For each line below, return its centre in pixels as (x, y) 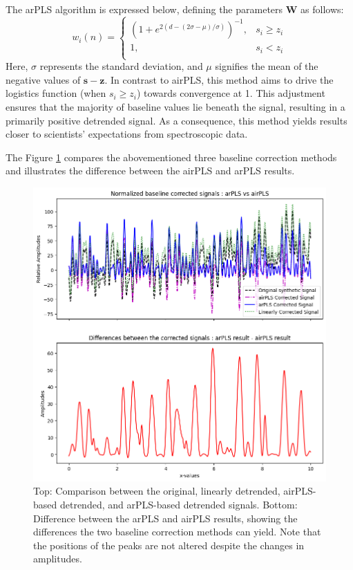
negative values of (43, 79)
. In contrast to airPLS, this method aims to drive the (219, 79)
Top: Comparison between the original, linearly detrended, (157, 491)
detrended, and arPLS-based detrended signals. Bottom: (179, 505)
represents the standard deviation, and (121, 66)
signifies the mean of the (267, 66)
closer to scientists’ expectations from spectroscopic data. (127, 134)
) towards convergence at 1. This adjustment (231, 93)
